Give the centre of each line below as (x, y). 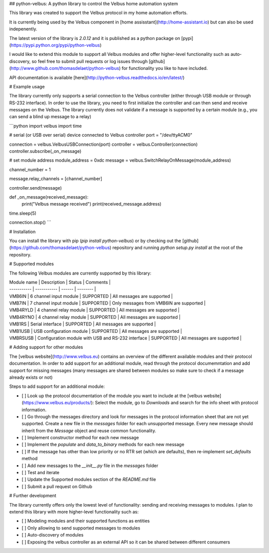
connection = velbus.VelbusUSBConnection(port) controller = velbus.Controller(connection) (103, 144)
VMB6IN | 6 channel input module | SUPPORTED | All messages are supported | (91, 296)
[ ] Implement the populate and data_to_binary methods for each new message (103, 445)
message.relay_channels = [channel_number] (56, 179)
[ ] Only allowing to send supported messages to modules (81, 528)
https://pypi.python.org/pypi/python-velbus (55, 45)
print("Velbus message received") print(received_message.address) (92, 204)
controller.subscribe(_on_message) (45, 151)
